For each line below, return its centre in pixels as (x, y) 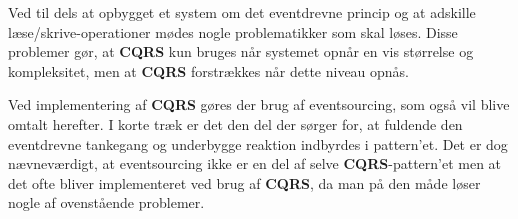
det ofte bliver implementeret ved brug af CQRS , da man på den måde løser (244, 182)
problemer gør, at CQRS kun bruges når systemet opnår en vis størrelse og (241, 51)
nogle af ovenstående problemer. (106, 202)
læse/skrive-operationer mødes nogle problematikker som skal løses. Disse (233, 31)
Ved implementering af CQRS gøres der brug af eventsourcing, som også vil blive (259, 104)
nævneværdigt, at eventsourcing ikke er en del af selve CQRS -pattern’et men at (255, 163)
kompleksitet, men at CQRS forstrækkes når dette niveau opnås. (209, 70)
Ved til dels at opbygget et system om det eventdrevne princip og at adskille (242, 12)
